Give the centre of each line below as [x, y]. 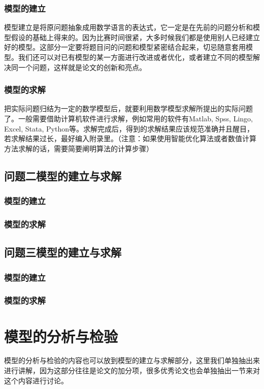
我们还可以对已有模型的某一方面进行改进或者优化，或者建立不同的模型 [135, 57]
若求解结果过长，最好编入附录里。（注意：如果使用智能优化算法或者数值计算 [130, 138]
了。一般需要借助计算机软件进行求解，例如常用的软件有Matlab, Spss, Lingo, [128, 118]
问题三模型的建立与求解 [63, 252]
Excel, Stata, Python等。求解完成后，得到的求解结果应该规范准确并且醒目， [129, 128]
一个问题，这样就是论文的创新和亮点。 [82, 67]
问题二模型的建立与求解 [63, 175]
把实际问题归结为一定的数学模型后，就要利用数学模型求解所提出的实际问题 [128, 108]
